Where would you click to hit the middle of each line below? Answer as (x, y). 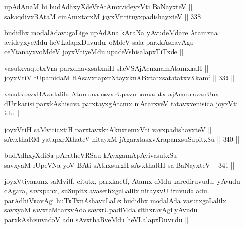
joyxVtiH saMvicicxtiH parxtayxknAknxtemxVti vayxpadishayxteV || (108, 129)
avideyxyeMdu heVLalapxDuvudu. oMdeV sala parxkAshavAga (99, 42)
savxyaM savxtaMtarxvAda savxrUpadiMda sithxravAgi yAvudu (101, 210)
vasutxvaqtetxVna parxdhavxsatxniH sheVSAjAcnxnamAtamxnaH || (106, 67)
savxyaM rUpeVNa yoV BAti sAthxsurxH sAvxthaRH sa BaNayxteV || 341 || (120, 164)
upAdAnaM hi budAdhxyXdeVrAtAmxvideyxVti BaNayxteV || (98, 6)
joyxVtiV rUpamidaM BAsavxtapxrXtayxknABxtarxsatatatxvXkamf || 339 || (120, 77)
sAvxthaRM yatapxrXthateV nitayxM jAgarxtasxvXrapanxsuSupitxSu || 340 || (122, 139)
